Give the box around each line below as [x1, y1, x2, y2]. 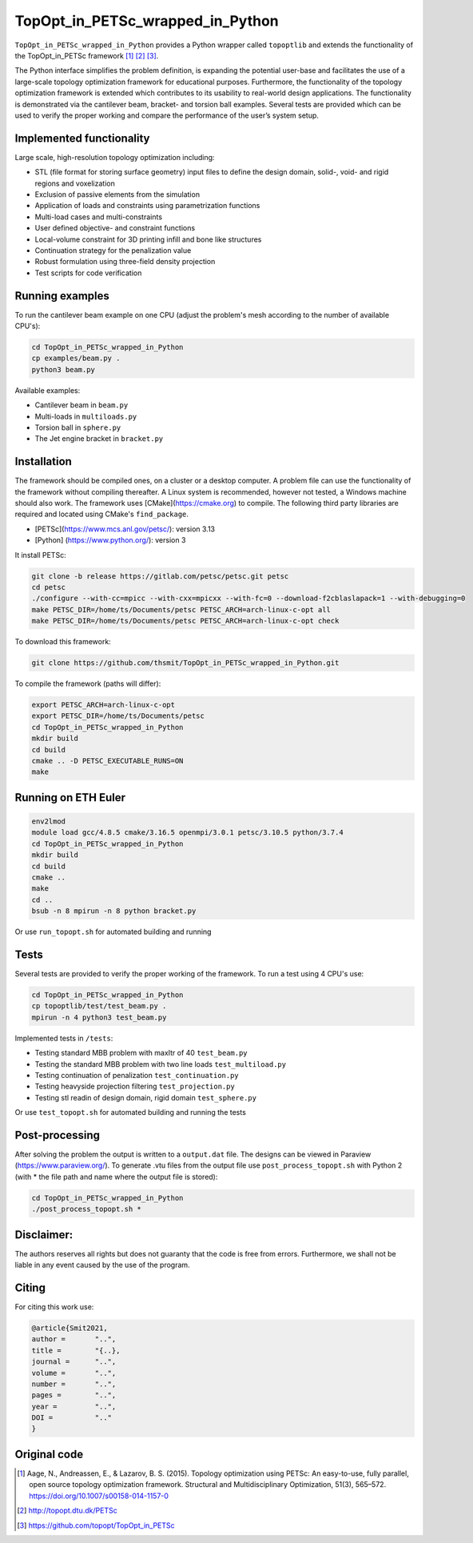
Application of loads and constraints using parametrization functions [34, 201, 260, 210]
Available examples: [14, 385, 81, 395]
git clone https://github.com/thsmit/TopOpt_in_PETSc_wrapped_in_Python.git [31, 659, 340, 667]
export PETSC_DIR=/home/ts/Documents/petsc [31, 711, 205, 720]
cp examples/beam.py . [31, 354, 121, 363]
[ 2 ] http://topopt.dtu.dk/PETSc [17, 1505, 117, 1516]
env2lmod [31, 816, 66, 826]
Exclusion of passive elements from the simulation [34, 189, 200, 199]
